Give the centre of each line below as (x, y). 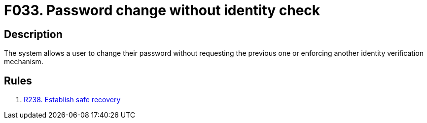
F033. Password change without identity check (162, 10)
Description (33, 34)
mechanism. (24, 62)
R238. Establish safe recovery (72, 100)
